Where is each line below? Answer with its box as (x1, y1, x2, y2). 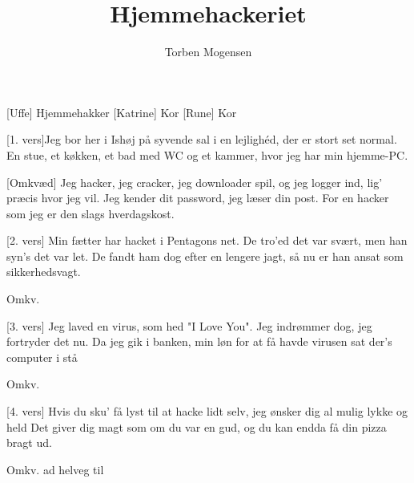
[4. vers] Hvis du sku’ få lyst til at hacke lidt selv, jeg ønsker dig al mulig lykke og (6, 403, 408, 420)
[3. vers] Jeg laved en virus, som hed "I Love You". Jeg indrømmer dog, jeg (6, 317, 372, 334)
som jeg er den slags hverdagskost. (6, 205, 175, 221)
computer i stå (6, 348, 78, 365)
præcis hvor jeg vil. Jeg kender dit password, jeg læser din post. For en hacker (6, 189, 389, 206)
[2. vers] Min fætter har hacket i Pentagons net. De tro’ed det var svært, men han (6, 232, 408, 249)
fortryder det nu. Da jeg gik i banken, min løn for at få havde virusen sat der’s (6, 333, 392, 350)
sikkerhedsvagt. (6, 263, 81, 280)
